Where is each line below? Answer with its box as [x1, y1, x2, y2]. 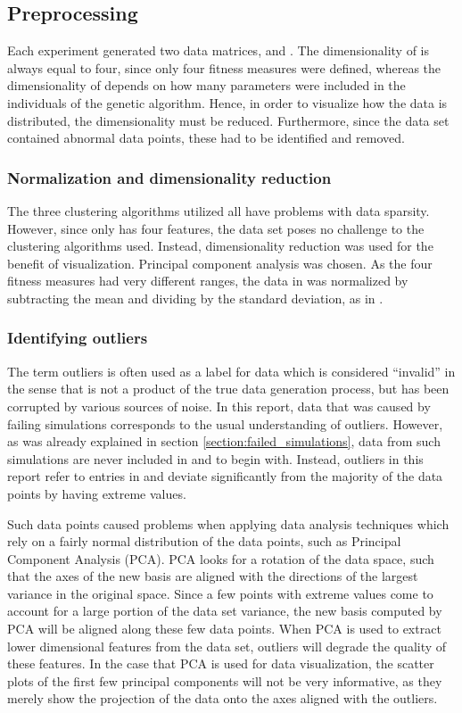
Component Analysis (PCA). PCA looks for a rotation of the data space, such [7, 549, 434, 568]
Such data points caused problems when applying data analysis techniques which [7, 514, 450, 533]
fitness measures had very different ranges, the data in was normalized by [7, 271, 408, 290]
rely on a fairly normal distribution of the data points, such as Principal [7, 532, 401, 551]
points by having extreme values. [7, 484, 186, 502]
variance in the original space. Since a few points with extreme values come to [7, 584, 433, 602]
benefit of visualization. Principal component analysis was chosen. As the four [7, 253, 433, 272]
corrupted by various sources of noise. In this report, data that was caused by [7, 396, 431, 415]
